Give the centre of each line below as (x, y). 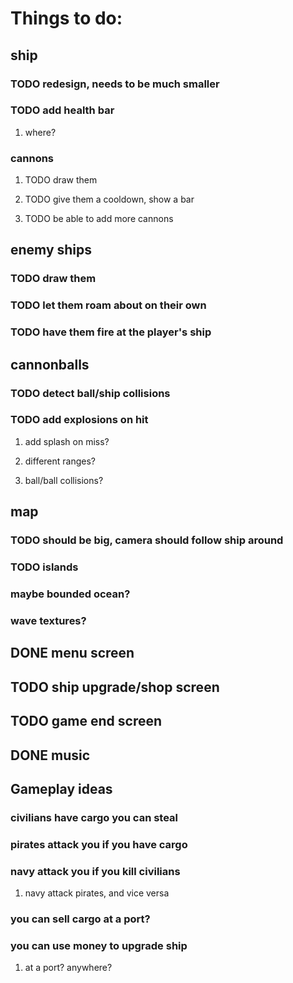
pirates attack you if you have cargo (99, 844)
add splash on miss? (67, 441)
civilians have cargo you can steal (94, 817)
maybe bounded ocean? (70, 594)
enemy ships (51, 250)
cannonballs (50, 364)
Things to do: (66, 18)
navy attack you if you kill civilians (95, 871)
